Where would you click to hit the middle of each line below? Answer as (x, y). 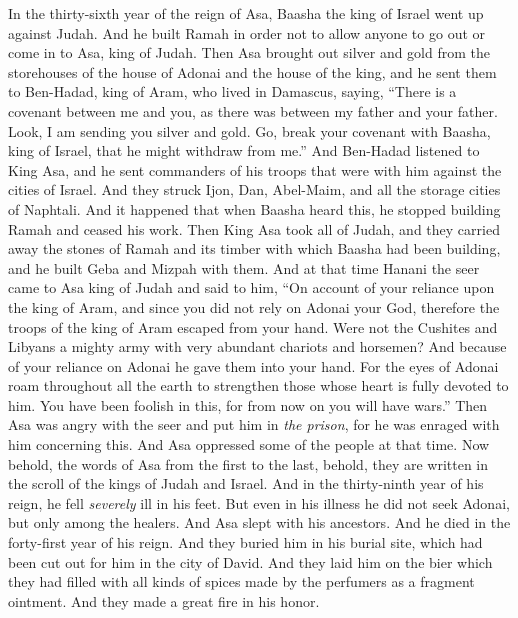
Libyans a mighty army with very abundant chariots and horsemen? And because (257, 346)
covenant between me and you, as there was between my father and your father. (253, 110)
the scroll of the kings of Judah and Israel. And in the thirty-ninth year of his (246, 483)
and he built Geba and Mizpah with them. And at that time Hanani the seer (244, 267)
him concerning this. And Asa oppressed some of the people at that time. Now (249, 444)
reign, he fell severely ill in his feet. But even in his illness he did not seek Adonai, (259, 502)
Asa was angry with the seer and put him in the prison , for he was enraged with (254, 424)
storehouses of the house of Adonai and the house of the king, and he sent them (252, 71)
